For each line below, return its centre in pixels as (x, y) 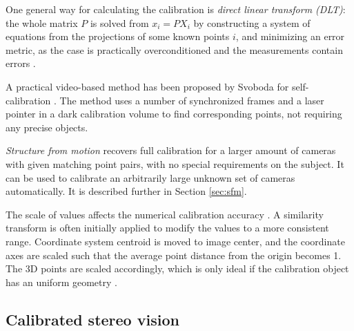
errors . (21, 63)
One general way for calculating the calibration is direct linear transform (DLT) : (176, 9)
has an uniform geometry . (61, 282)
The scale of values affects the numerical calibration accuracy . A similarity (165, 214)
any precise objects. (47, 127)
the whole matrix (42, 22)
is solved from (119, 22)
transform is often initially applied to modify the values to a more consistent (167, 228)
